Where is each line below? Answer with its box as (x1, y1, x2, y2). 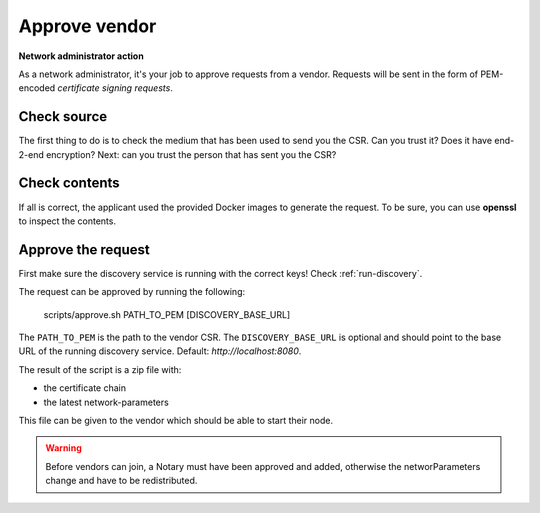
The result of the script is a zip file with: (18, 363, 182, 375)
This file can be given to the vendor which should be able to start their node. (18, 414, 334, 426)
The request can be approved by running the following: (18, 286, 246, 298)
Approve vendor (18, 15, 157, 37)
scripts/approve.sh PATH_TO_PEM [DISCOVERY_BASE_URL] (43, 308, 291, 320)
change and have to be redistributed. (45, 475, 198, 487)
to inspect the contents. (18, 215, 117, 227)
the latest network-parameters (43, 396, 169, 408)
